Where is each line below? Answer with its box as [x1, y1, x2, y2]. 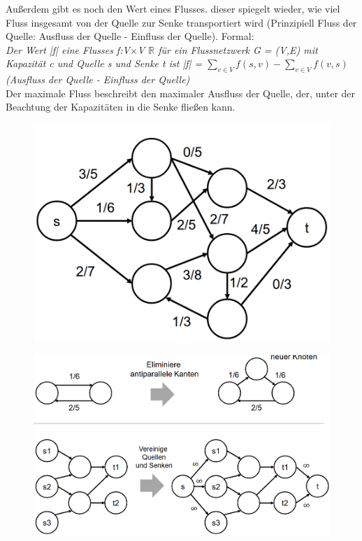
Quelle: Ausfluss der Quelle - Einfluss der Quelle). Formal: [6, 29, 254, 43]
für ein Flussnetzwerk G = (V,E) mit [158, 42, 318, 57]
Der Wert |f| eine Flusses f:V [6, 42, 130, 57]
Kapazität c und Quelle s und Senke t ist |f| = [6, 56, 203, 71]
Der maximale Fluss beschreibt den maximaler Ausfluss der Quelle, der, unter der [6, 85, 356, 100]
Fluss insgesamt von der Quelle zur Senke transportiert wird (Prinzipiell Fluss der [6, 15, 357, 29]
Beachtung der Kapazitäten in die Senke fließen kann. [6, 99, 236, 114]
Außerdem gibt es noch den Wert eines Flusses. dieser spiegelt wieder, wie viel [6, 1, 340, 15]
